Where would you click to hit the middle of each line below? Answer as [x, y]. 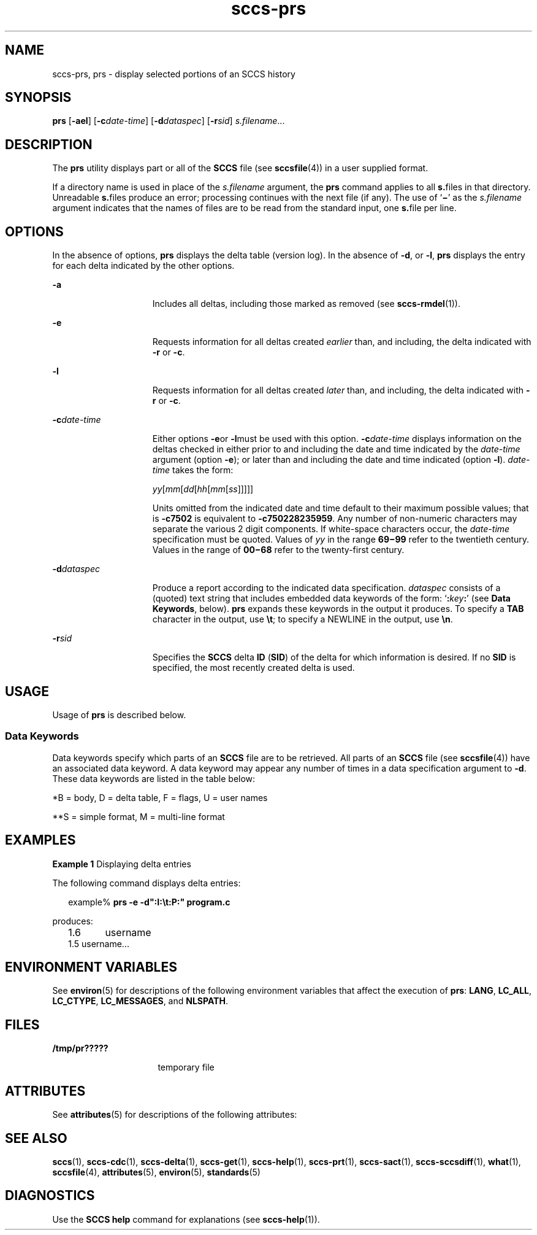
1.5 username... [99, 943]
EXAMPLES [40, 840]
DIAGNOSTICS [50, 1196]
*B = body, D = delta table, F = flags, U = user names [160, 797]
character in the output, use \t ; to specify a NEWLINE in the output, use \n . [303, 619]
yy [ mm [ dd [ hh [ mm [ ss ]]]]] [203, 489]
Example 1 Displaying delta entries [122, 864]
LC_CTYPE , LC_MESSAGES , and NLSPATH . [140, 1001]
